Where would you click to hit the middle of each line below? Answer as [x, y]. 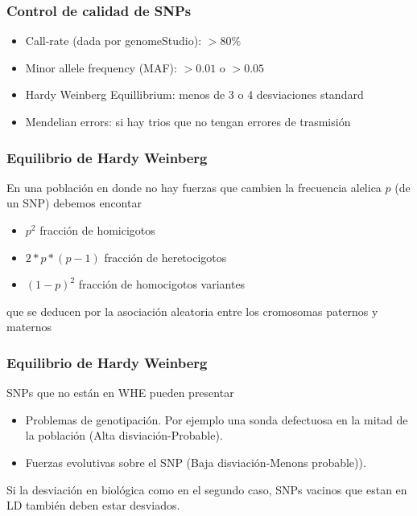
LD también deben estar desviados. [93, 505]
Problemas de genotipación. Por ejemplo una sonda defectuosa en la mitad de [217, 419]
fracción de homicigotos [97, 230]
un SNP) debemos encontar [74, 203]
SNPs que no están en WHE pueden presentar [120, 393]
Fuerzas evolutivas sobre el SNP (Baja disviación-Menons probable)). [196, 462]
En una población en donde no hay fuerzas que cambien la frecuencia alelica [194, 187]
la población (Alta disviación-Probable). [124, 435]
